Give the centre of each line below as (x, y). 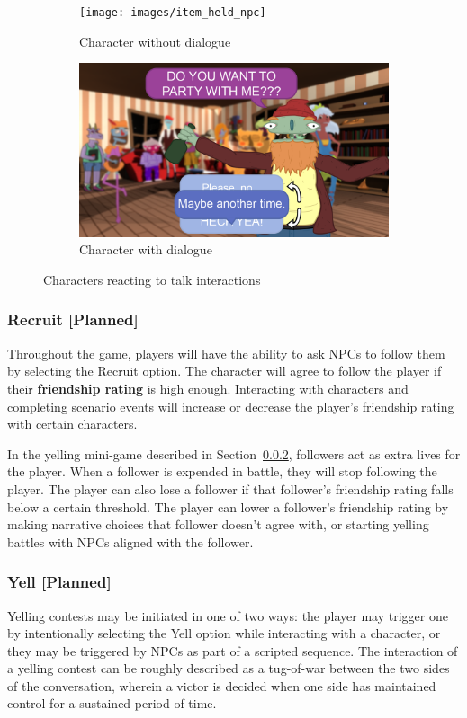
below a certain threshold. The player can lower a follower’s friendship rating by (228, 506)
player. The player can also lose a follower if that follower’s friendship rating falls (230, 488)
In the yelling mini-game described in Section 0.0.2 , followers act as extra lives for (234, 453)
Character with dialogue (146, 249)
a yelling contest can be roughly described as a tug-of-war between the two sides (229, 668)
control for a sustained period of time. (112, 703)
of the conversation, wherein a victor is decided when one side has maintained (222, 685)
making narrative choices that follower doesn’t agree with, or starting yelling (218, 524)
